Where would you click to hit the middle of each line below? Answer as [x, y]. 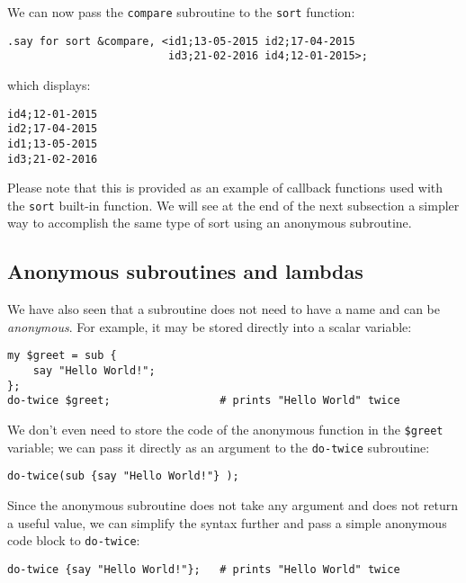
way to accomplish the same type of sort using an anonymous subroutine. [210, 223]
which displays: [49, 84]
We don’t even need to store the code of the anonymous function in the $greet [225, 430]
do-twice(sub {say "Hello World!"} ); [123, 476]
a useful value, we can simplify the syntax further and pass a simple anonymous [227, 522]
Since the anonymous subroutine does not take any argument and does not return [233, 505]
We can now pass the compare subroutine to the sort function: [181, 12]
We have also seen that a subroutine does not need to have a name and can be [224, 309]
